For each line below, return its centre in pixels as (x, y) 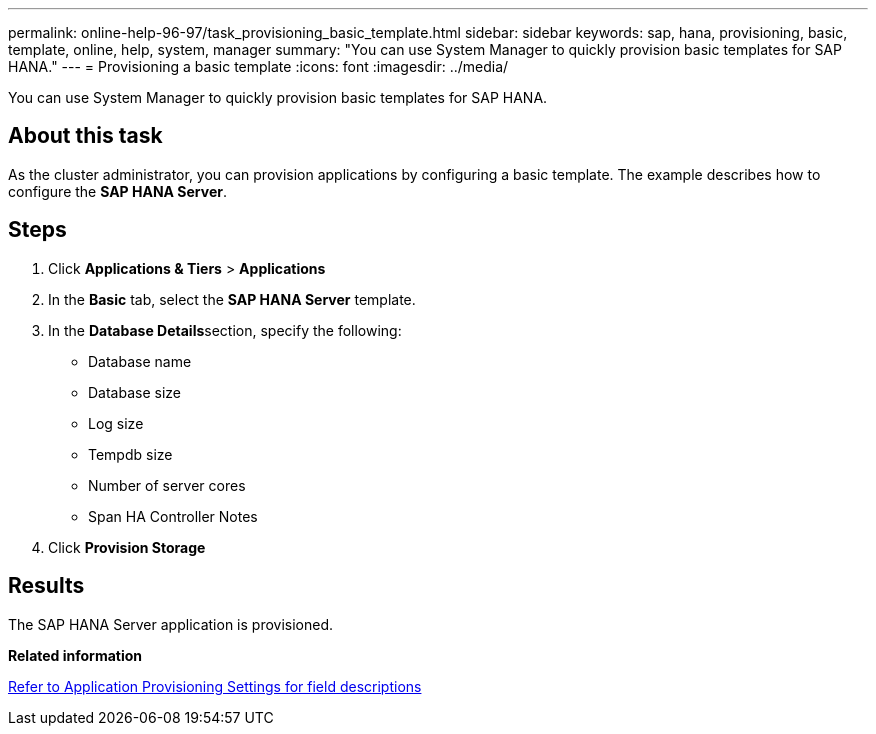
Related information (75, 655)
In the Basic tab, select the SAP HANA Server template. (232, 299)
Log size (116, 423)
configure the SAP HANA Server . (118, 191)
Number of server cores (167, 485)
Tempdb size (130, 454)
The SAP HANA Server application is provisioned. (171, 624)
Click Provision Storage (127, 547)
